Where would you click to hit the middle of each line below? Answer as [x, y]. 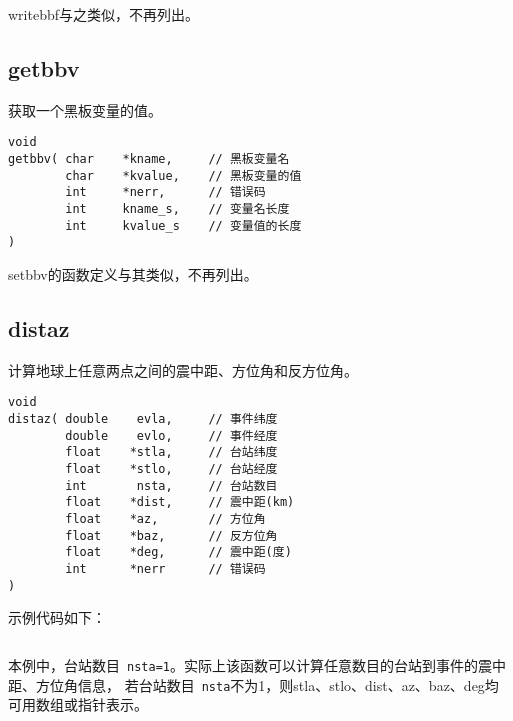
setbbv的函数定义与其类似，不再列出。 [133, 273]
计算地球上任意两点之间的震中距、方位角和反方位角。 [183, 369]
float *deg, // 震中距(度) [178, 552]
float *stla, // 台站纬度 [171, 452]
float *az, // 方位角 [165, 518]
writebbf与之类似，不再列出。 [104, 14]
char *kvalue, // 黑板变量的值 [183, 175]
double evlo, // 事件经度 [171, 435]
